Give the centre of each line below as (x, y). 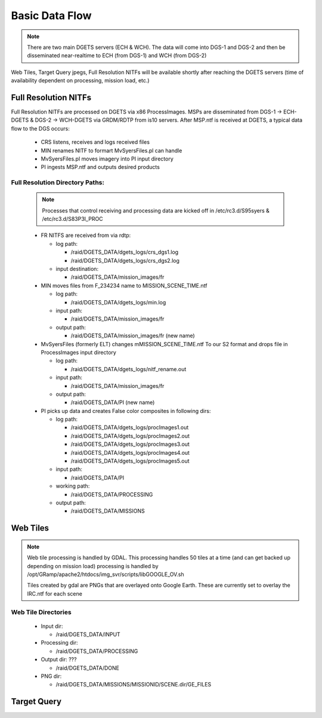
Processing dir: (59, 643)
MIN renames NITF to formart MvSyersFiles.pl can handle (112, 150)
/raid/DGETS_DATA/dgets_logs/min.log (118, 302)
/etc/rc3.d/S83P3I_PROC (73, 219)
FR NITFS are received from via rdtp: (86, 235)
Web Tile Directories (41, 612)
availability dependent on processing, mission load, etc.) (80, 81)
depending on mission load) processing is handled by (93, 566)
